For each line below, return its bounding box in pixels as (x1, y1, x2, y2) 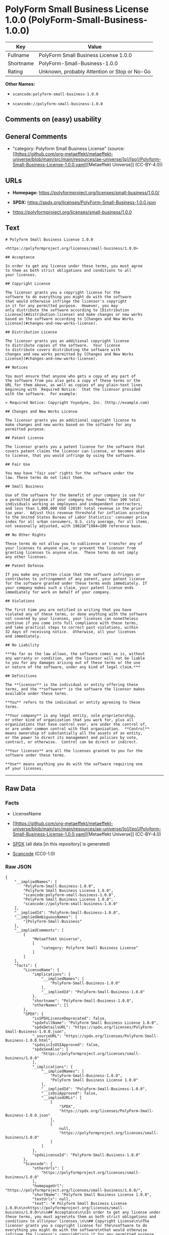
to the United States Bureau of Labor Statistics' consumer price (5, 515, 147, 520)
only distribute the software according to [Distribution (5, 307, 129, 313)
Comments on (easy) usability (5, 115, 102, 124)
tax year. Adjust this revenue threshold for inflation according (5, 510, 150, 515)
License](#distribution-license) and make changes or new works (5, 312, 143, 317)
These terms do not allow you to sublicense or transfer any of (5, 541, 143, 546)
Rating (8, 68, 23, 75)
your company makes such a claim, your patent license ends (5, 585, 134, 590)
